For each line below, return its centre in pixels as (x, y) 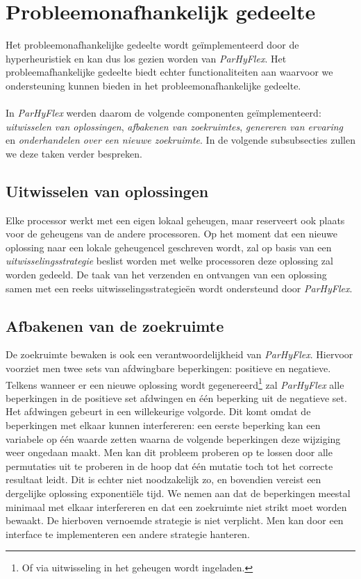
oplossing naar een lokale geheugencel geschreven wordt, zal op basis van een (169, 247)
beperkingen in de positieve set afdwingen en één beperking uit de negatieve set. (176, 397)
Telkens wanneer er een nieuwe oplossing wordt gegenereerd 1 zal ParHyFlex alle (175, 383)
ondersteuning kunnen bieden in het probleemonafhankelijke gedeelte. (153, 85)
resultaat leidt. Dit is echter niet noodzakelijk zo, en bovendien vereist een (163, 479)
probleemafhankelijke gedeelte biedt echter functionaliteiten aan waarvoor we (169, 72)
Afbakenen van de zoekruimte (115, 325)
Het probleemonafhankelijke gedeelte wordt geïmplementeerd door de (152, 45)
